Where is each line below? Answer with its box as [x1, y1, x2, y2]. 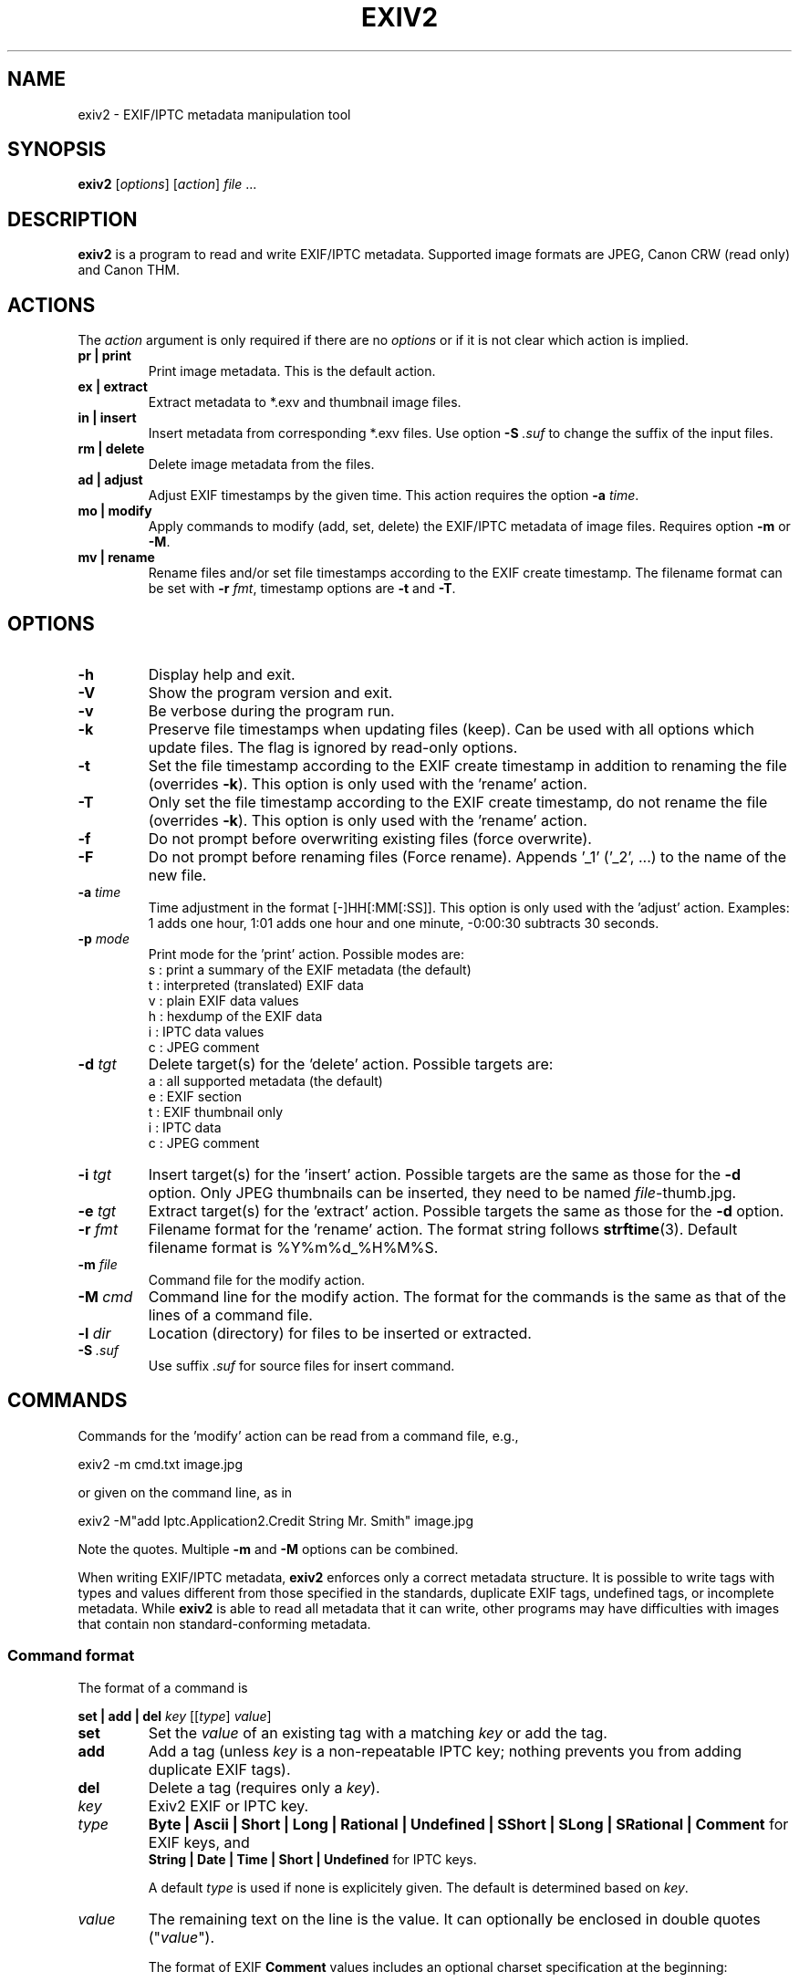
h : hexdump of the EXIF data [148, 1007, 323, 1024]
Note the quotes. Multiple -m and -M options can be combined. [78, 1540, 459, 1557]
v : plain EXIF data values [148, 992, 299, 1008]
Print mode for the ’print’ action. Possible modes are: [148, 945, 464, 962]
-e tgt [78, 1201, 117, 1220]
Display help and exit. [148, 664, 296, 683]
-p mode [78, 930, 130, 946]
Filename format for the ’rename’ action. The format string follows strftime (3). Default [148, 1219, 738, 1238]
